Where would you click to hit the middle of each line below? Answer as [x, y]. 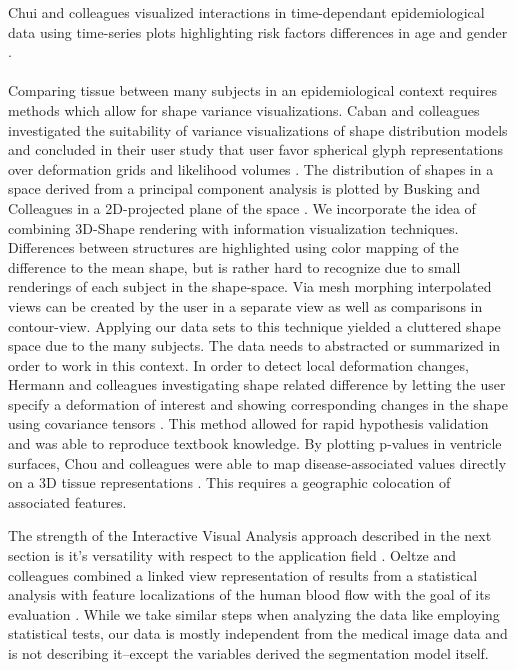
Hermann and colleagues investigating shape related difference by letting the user [257, 384]
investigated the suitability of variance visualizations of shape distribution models [258, 129]
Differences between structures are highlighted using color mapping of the [233, 247]
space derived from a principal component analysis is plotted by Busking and [244, 188]
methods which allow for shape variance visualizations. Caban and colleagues [244, 109]
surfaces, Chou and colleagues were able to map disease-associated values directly [257, 462]
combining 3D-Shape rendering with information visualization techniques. [233, 227]
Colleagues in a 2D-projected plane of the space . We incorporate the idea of [242, 207]
